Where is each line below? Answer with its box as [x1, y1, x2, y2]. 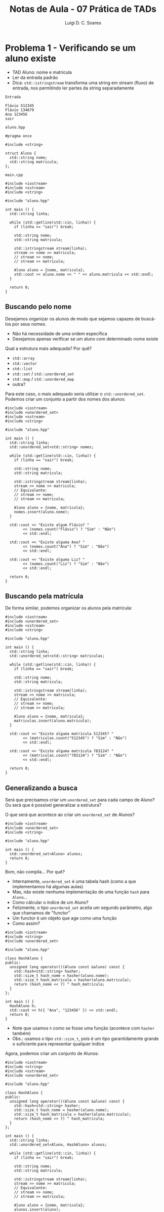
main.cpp [5, 172, 23, 177]
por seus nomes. [12, 321, 46, 327]
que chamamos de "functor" [12, 910, 71, 916]
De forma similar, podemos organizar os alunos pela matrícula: [5, 605, 132, 611]
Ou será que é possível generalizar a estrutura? [5, 802, 102, 808]
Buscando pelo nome [5, 303, 72, 311]
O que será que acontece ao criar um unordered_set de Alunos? [5, 812, 135, 818]
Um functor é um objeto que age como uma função [12, 915, 117, 921]
